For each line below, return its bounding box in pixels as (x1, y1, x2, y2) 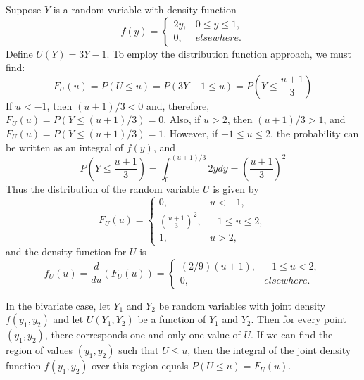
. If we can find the (251, 327, 333, 342)
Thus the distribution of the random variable (6, 182, 200, 196)
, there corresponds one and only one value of (44, 327, 241, 342)
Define (6, 46, 33, 61)
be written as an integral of (6, 139, 123, 154)
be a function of (137, 312, 206, 327)
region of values (6, 343, 73, 357)
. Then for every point (251, 312, 346, 327)
